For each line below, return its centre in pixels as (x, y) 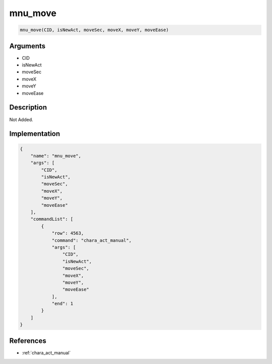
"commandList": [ (52, 219)
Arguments (27, 46)
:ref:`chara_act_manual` (46, 352)
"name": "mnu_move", (56, 156)
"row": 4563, (68, 233)
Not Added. (21, 119)
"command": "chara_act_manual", (92, 240)
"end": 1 (62, 304)
